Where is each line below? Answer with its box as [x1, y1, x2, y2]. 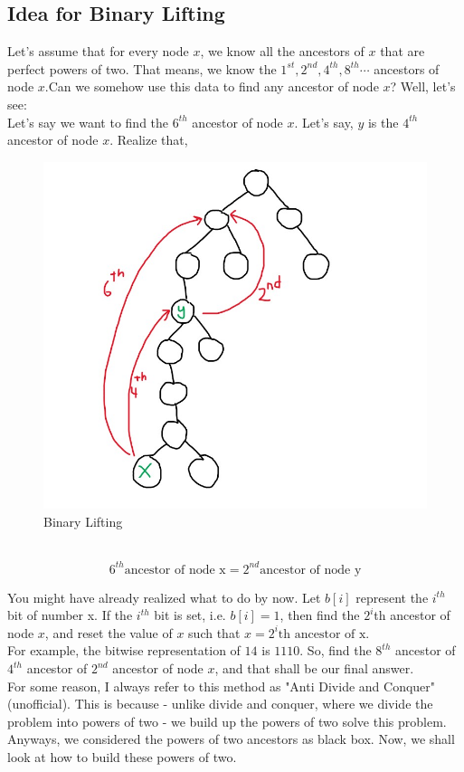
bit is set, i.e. [154, 605, 226, 624]
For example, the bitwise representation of [7, 641, 241, 660]
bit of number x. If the [7, 605, 133, 624]
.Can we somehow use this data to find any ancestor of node [44, 77, 379, 96]
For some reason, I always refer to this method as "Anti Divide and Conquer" [7, 676, 436, 695]
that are [380, 42, 425, 61]
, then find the [279, 605, 360, 624]
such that [188, 623, 241, 642]
